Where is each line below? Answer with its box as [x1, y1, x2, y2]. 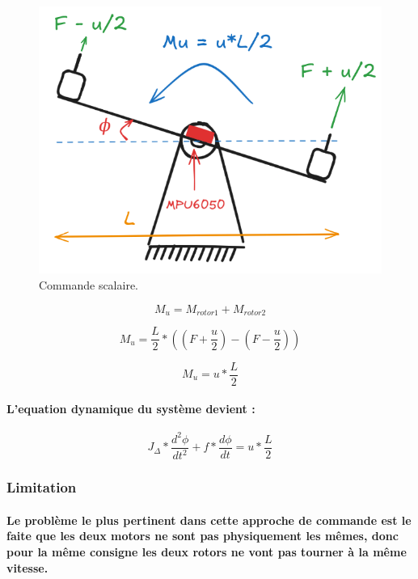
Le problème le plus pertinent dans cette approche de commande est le [6, 511, 412, 528]
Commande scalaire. [39, 277, 138, 294]
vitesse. [6, 559, 49, 576]
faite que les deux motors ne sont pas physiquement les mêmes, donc [6, 527, 399, 544]
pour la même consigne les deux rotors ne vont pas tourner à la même [6, 543, 407, 560]
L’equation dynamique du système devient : [6, 400, 255, 417]
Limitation [6, 477, 77, 497]
